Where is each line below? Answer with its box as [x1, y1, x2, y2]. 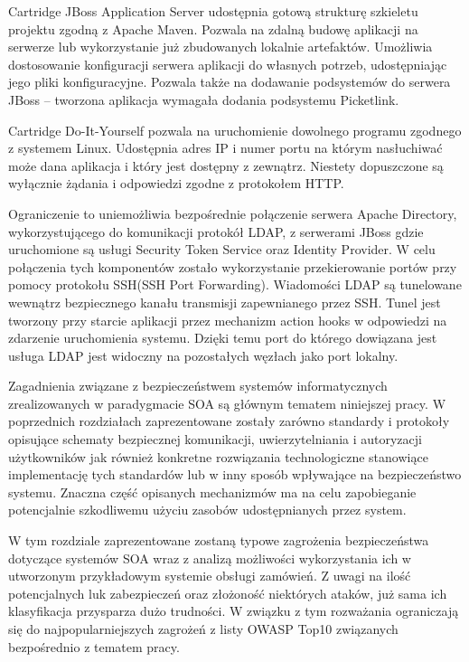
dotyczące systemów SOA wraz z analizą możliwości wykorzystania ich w [8, 548, 411, 567]
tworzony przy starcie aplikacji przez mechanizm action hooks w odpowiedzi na [8, 310, 447, 329]
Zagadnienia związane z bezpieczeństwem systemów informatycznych [8, 376, 388, 395]
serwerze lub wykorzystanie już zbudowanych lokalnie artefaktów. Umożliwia [8, 37, 433, 56]
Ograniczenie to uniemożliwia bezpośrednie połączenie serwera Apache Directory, [8, 203, 457, 222]
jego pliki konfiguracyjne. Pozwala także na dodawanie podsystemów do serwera [8, 72, 451, 91]
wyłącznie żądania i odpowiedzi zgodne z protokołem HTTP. [8, 174, 344, 193]
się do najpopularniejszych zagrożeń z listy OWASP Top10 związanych [8, 619, 399, 638]
